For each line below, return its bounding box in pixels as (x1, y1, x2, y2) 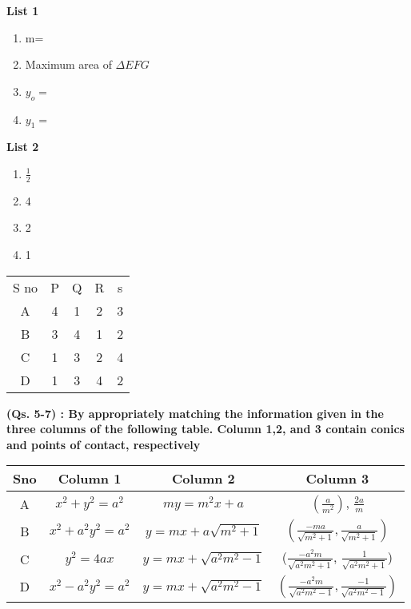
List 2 (6, 138, 39, 155)
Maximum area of (25, 56, 112, 73)
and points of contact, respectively (6, 436, 201, 452)
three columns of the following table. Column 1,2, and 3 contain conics (6, 420, 405, 437)
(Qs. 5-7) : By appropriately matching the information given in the (6, 404, 384, 421)
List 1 (6, 2, 39, 18)
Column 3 (305, 469, 369, 488)
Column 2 (172, 469, 235, 488)
